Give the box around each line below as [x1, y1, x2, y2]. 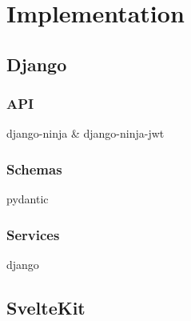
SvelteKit [6, 295, 86, 319]
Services [6, 224, 60, 244]
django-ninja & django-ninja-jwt [6, 125, 165, 142]
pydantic [6, 191, 49, 207]
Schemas [6, 158, 62, 179]
